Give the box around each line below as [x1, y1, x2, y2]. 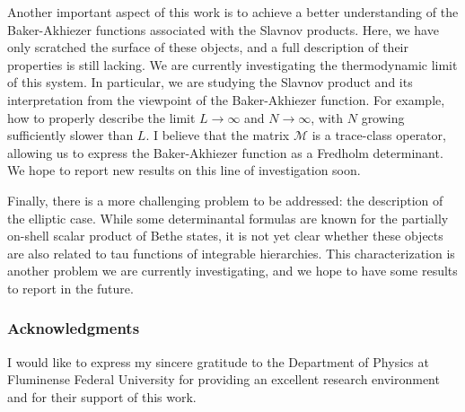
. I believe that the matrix [145, 126, 290, 145]
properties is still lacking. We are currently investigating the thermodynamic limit [7, 55, 458, 74]
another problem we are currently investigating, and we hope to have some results [7, 261, 458, 280]
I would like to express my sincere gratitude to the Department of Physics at [7, 352, 429, 371]
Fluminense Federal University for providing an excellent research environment [7, 370, 440, 389]
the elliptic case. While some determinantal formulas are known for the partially [7, 208, 449, 227]
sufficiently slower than [7, 126, 134, 145]
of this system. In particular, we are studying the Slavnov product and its [7, 73, 413, 92]
